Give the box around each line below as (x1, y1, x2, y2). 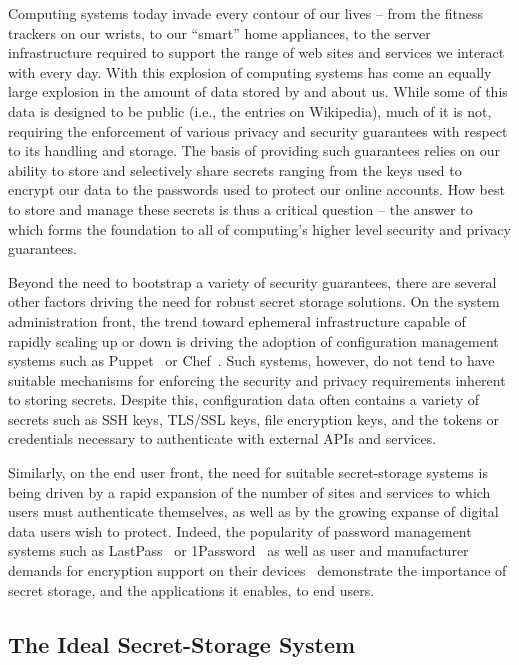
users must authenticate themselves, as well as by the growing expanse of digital (8, 501, 499, 522)
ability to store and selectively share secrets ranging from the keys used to (8, 159, 462, 180)
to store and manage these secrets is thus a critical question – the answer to (8, 198, 473, 219)
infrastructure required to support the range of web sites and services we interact (8, 42, 505, 63)
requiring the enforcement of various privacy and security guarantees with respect (8, 120, 508, 141)
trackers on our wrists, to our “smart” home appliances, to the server (8, 22, 431, 43)
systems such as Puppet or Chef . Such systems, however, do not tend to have (8, 350, 495, 371)
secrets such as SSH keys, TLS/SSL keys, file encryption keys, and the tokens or (8, 408, 500, 429)
